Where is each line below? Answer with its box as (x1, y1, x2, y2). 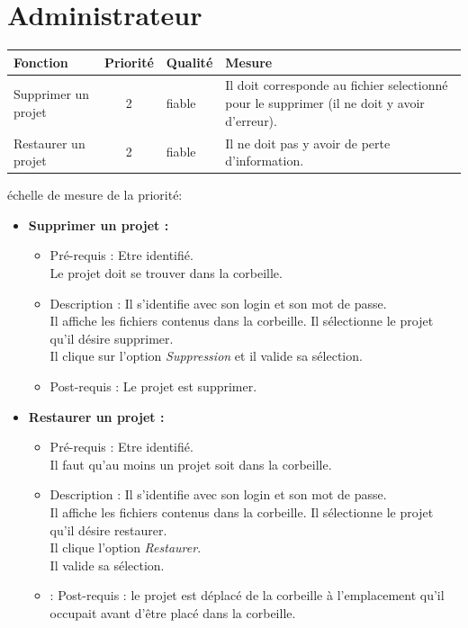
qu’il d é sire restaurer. (49, 520, 167, 539)
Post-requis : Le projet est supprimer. (49, 376, 257, 395)
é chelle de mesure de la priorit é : (7, 185, 183, 204)
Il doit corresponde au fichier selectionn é (225, 76, 448, 94)
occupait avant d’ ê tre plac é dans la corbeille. (49, 603, 296, 622)
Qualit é (166, 52, 213, 71)
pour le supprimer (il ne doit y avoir (225, 94, 425, 112)
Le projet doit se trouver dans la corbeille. (49, 263, 283, 282)
